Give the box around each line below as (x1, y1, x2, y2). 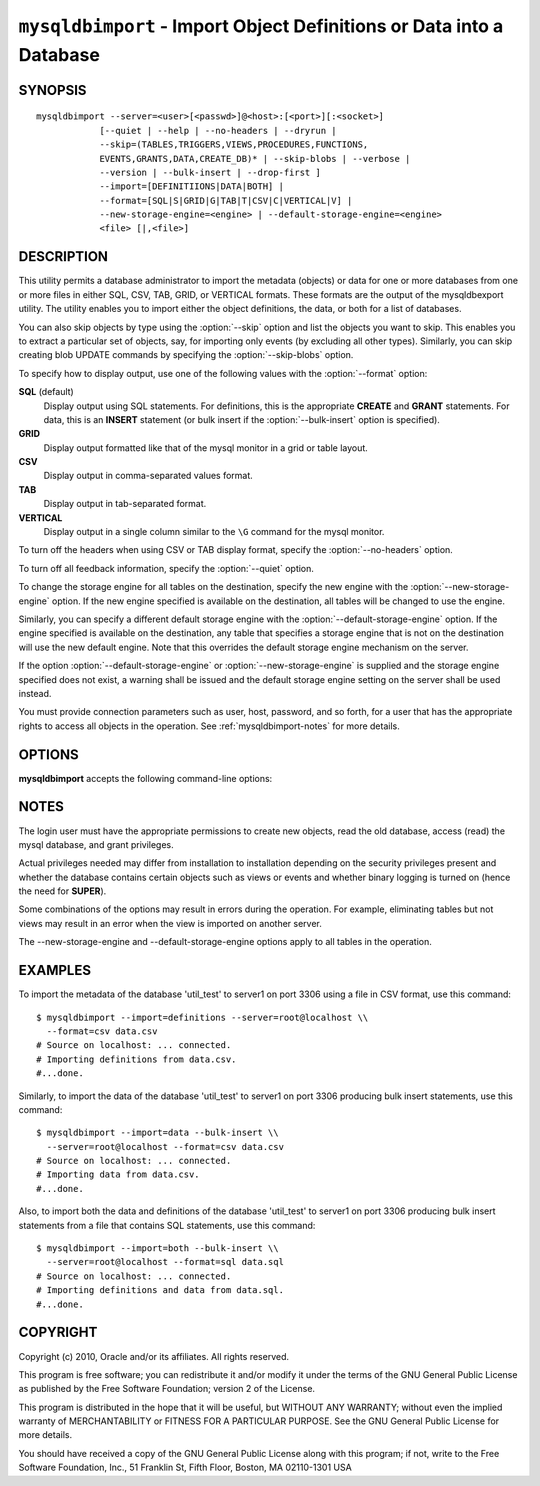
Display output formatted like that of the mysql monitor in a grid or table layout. (43, 441, 369, 454)
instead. (18, 687, 52, 699)
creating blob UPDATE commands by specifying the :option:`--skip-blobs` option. (18, 349, 354, 361)
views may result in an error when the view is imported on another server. (18, 917, 322, 929)
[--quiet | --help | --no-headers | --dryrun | (99, 125, 337, 136)
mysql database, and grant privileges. (18, 838, 174, 850)
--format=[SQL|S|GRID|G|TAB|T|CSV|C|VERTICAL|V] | (99, 195, 353, 206)
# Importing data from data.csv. (36, 1169, 200, 1180)
